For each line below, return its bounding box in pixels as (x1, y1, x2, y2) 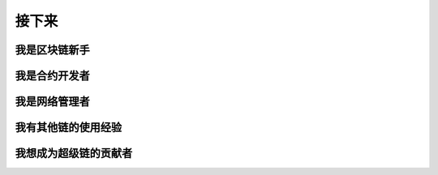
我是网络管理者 (15, 95, 90, 109)
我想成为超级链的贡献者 (15, 147, 133, 160)
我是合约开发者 (15, 69, 90, 83)
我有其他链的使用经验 (15, 121, 122, 134)
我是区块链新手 (15, 43, 90, 57)
